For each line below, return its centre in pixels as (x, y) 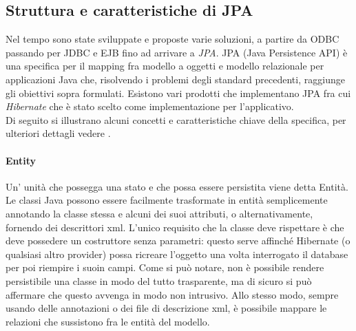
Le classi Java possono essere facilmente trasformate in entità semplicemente (167, 200)
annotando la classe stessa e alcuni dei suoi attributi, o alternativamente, (159, 213)
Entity (21, 160)
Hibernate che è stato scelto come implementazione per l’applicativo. (150, 106)
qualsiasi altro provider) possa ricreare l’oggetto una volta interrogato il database (177, 254)
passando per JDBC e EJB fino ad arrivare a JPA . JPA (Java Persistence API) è (177, 52)
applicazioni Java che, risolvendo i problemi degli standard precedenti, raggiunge (175, 79)
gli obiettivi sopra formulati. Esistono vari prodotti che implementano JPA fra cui (178, 93)
